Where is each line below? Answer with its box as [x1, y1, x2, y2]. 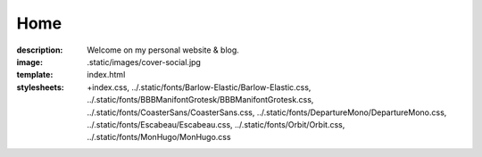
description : [16, 45, 63, 55]
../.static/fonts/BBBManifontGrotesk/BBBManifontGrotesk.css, [87, 95, 314, 105]
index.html [87, 70, 126, 80]
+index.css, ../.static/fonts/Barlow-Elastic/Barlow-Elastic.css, [87, 81, 312, 93]
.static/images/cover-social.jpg [87, 56, 201, 67]
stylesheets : [16, 81, 64, 93]
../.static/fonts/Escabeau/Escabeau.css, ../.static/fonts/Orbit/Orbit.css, [87, 119, 345, 129]
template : [16, 70, 54, 80]
